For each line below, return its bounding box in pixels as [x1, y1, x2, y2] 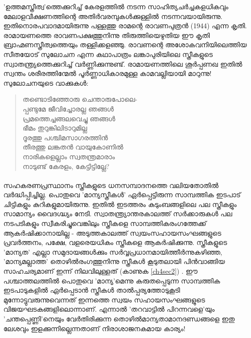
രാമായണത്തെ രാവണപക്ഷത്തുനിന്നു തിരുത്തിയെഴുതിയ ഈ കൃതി [3, 30, 210, 40]
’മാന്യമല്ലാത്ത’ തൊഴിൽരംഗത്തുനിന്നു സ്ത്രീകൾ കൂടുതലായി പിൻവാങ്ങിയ [3, 256, 225, 266]
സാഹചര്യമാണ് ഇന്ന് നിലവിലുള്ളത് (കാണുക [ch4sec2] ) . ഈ [3, 266, 197, 276]
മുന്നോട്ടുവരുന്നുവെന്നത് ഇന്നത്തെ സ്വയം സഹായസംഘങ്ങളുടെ [3, 294, 205, 304]
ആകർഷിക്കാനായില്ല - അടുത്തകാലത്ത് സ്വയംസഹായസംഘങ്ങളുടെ [3, 227, 221, 238]
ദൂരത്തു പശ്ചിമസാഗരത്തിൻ [22, 132, 108, 142]
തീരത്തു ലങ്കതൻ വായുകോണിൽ [22, 142, 124, 152]
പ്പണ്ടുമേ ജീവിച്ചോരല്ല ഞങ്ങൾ [22, 103, 114, 113]
